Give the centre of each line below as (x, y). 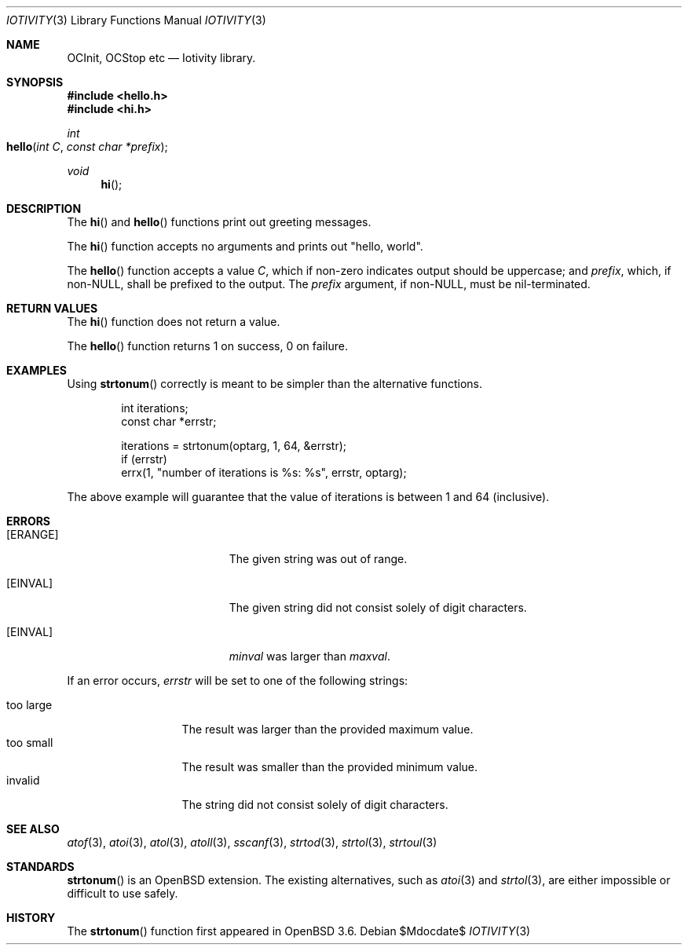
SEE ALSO (33, 829)
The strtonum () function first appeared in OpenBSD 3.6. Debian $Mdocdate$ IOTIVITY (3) (299, 931)
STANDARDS (40, 867)
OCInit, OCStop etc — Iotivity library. (161, 58)
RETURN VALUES (52, 308)
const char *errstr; (169, 421)
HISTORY (31, 918)
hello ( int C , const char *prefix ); (87, 146)
